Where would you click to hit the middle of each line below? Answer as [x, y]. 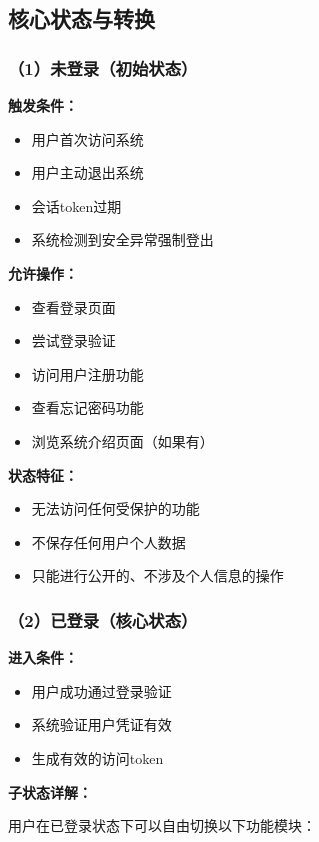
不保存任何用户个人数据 [108, 541]
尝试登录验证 [73, 340]
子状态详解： [50, 791]
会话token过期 [76, 205]
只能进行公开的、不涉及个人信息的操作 [157, 575]
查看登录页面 [73, 306]
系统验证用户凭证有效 [101, 724]
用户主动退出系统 [87, 172]
